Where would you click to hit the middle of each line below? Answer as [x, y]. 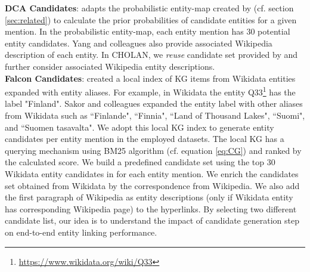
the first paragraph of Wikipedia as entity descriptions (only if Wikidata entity [149, 197]
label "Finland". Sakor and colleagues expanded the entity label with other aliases [154, 103]
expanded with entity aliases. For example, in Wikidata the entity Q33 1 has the [150, 91]
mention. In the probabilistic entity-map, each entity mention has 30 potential [148, 31]
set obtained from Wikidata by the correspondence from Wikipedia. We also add [152, 185]
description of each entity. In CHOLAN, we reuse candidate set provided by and [151, 55]
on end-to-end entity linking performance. [81, 232]
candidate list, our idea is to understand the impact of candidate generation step [152, 220]
